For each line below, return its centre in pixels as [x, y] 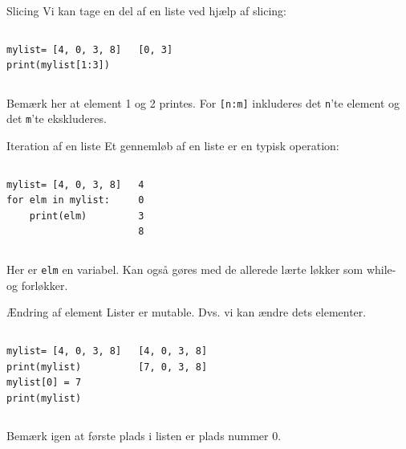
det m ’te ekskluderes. [57, 118]
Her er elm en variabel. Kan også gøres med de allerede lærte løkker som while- [201, 269]
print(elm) [58, 216]
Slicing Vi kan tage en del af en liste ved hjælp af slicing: [146, 10]
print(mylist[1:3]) [58, 65]
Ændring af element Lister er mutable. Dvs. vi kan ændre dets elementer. [187, 312]
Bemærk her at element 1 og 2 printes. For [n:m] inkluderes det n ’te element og [203, 102]
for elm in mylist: [58, 200]
